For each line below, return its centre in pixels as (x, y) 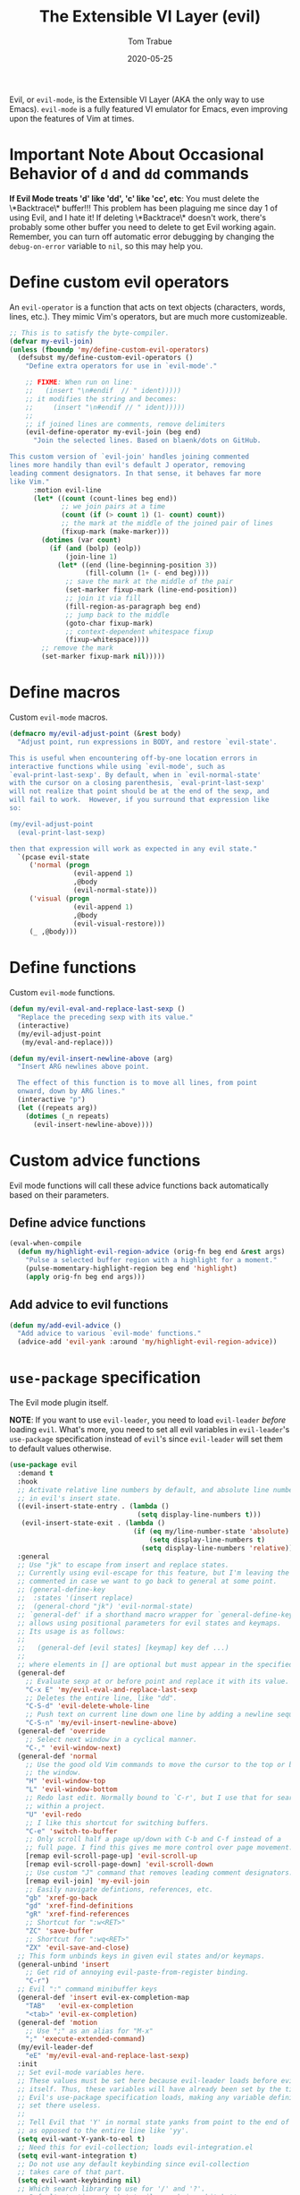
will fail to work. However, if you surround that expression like (139, 800)
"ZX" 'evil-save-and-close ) (77, 1947)
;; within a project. (65, 1806)
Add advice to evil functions (89, 1305)
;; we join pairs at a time (113, 507)
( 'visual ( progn (59, 898)
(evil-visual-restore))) (119, 924)
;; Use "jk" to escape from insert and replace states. (123, 1565)
